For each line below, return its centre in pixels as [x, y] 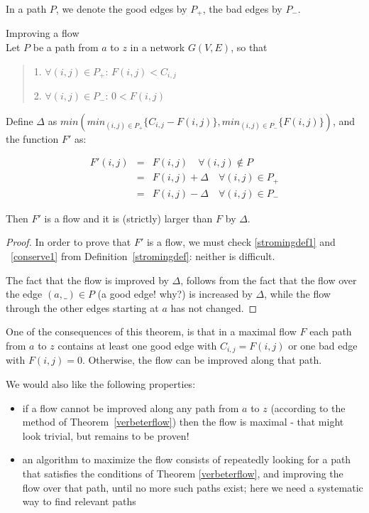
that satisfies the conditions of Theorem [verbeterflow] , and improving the [183, 473]
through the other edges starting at [82, 307]
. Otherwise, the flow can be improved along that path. [202, 360]
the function [32, 138]
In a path [26, 9]
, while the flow [297, 294]
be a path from [66, 47]
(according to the [308, 407]
